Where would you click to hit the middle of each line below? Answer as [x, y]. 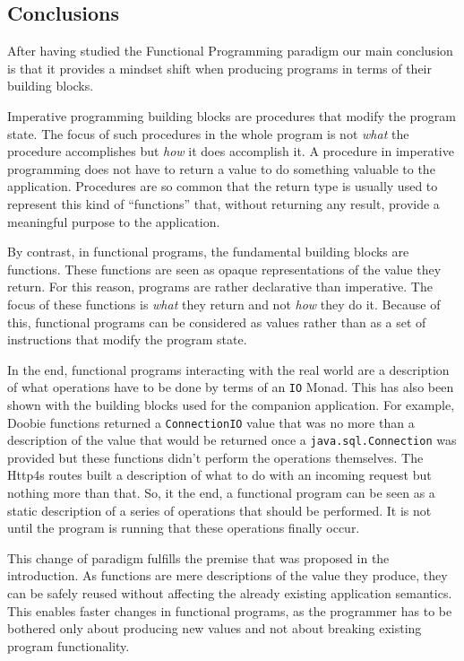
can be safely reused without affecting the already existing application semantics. [230, 593]
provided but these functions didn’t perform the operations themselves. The [215, 457]
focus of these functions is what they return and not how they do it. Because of [224, 304]
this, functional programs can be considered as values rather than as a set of [217, 322]
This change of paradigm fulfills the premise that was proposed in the [198, 557]
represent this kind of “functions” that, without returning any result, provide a [223, 203]
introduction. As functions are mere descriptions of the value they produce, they [228, 575]
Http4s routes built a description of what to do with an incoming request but [219, 475]
